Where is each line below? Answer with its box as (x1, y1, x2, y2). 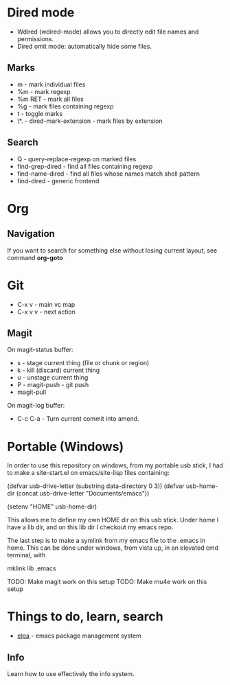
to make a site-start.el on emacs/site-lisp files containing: (7, 469, 170, 477)
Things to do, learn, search (7, 609, 163, 625)
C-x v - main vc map (16, 300, 76, 308)
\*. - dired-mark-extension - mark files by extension (16, 117, 163, 125)
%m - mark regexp (16, 87, 71, 95)
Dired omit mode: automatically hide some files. (16, 42, 152, 50)
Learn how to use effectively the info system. (7, 670, 135, 677)
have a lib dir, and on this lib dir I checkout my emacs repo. (7, 523, 174, 531)
